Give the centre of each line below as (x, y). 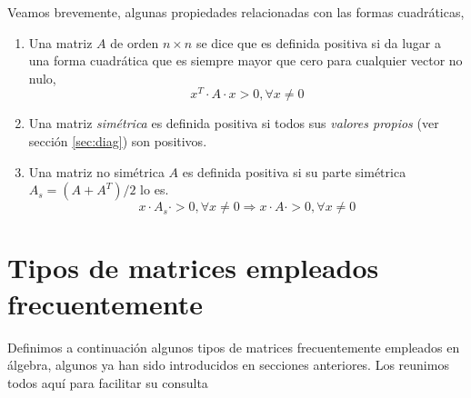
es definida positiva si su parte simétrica (294, 171)
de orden (135, 42)
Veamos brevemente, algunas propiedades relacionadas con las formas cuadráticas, (236, 12)
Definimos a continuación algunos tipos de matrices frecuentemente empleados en (234, 347)
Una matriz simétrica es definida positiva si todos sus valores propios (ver (234, 123)
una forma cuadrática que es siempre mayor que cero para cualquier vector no (246, 60)
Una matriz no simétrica (96, 171)
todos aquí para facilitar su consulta (108, 382)
